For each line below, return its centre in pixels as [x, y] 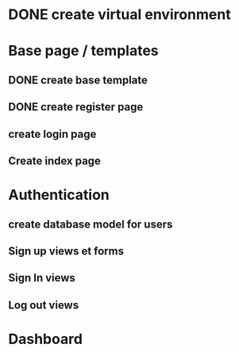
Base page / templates [83, 51]
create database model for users [91, 224]
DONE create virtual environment [120, 15]
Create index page [55, 161]
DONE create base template [78, 80]
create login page [52, 134]
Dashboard [46, 339]
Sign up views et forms [66, 251]
